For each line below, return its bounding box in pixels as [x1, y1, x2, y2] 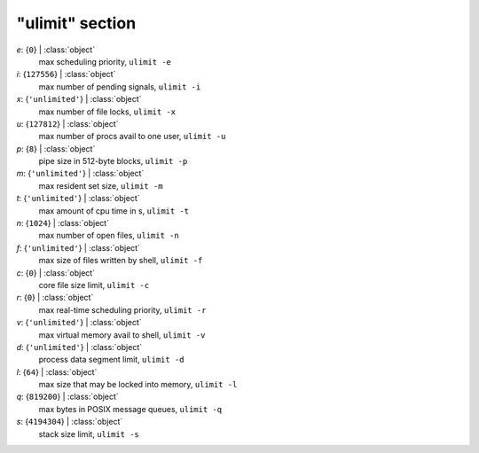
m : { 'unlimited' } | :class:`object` [16, 168, 145, 179]
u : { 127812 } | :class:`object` [16, 118, 119, 129]
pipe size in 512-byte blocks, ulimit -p [38, 156, 188, 167]
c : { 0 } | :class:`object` [16, 267, 96, 278]
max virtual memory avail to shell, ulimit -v [38, 329, 206, 340]
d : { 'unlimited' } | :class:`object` [16, 341, 142, 352]
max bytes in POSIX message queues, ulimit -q [38, 403, 222, 414]
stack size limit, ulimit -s [38, 428, 139, 439]
